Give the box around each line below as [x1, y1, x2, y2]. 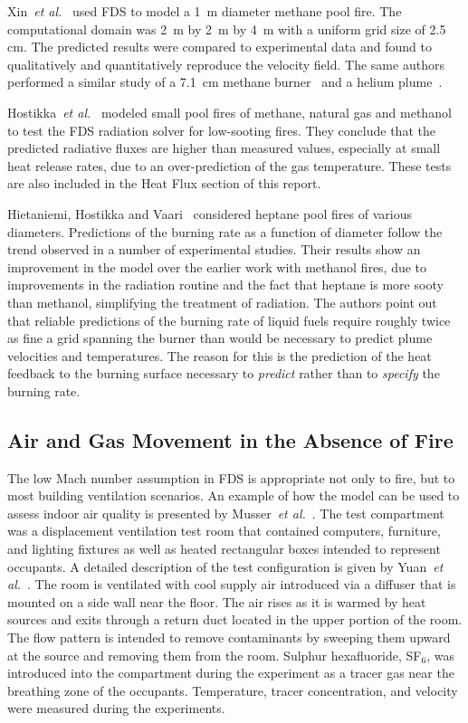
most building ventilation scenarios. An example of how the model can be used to [7, 486, 460, 505]
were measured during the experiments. [7, 699, 225, 718]
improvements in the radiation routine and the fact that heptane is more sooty [7, 275, 444, 294]
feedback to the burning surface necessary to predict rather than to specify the [7, 364, 440, 383]
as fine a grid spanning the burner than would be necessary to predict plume [7, 328, 433, 347]
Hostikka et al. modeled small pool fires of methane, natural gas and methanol [7, 102, 452, 121]
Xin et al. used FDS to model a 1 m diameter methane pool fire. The [7, 2, 402, 20]
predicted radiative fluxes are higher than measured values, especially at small [7, 138, 441, 157]
